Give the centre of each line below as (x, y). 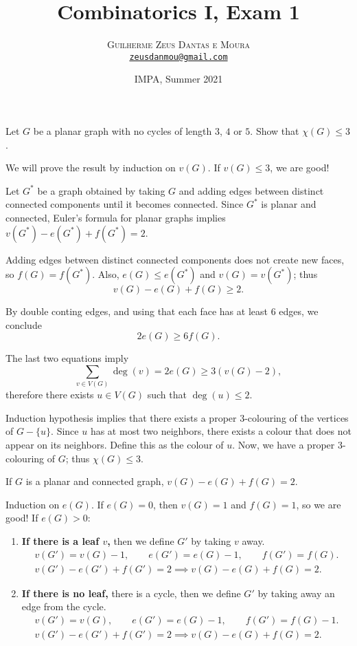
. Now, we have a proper (284, 445)
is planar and (289, 204)
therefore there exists (50, 395)
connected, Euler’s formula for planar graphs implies (116, 217)
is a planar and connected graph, (95, 481)
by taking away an (296, 593)
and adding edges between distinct (251, 190)
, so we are (319, 504)
